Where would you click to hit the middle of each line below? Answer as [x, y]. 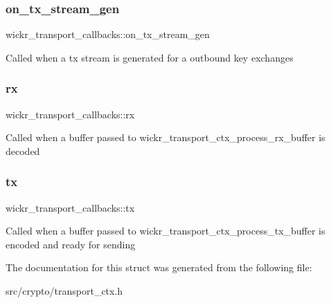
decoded [23, 150]
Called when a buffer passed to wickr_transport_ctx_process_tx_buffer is [165, 231]
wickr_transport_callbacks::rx [70, 114]
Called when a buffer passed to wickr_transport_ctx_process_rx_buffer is [165, 137]
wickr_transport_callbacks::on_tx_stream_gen [108, 34]
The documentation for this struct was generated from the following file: [159, 267]
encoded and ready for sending [71, 244]
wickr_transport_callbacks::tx [70, 207]
